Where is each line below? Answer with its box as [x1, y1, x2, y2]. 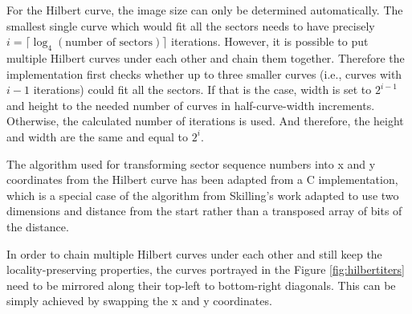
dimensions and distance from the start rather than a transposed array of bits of [6, 202, 402, 219]
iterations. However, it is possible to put [171, 33, 369, 50]
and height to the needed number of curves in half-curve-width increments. [6, 96, 375, 113]
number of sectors [65, 37, 153, 49]
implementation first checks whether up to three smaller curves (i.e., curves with [6, 65, 402, 82]
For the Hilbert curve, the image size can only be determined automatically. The [6, 2, 403, 18]
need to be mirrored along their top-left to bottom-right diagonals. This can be [6, 276, 396, 293]
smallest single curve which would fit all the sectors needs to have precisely [6, 17, 375, 34]
